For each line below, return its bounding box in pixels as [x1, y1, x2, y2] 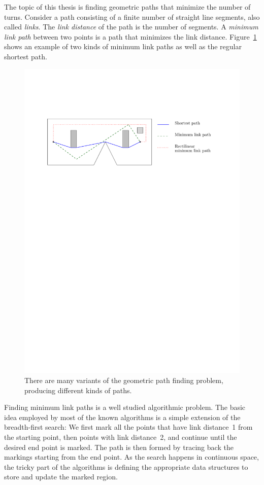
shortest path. [4, 51, 47, 61]
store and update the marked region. [4, 471, 118, 482]
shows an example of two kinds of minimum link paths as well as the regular [4, 41, 242, 52]
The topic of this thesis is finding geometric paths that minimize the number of [4, 2, 251, 12]
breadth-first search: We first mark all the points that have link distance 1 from [4, 422, 253, 432]
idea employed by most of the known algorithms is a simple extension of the [4, 411, 241, 422]
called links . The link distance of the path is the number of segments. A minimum [4, 21, 258, 32]
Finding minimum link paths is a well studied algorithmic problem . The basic [4, 402, 246, 412]
